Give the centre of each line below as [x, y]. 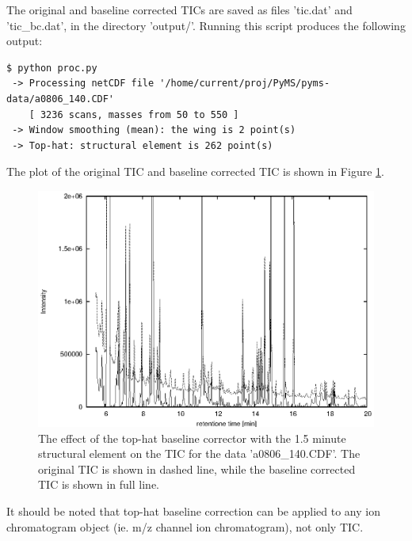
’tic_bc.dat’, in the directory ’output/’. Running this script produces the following [206, 25]
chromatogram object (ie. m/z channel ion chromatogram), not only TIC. [185, 526]
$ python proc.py [52, 68]
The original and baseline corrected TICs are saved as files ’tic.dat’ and [179, 10]
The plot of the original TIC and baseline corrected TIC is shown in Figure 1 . [195, 171]
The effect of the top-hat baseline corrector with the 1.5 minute [192, 438]
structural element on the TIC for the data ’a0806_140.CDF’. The [199, 453]
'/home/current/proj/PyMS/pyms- [245, 84]
